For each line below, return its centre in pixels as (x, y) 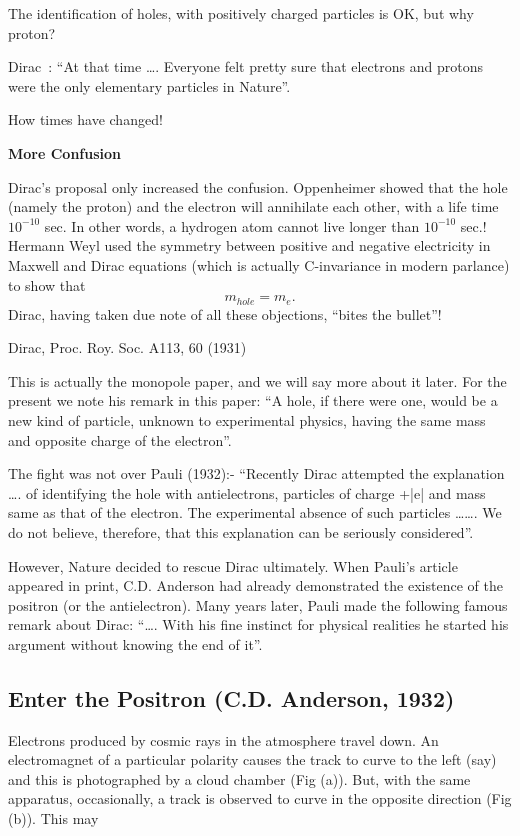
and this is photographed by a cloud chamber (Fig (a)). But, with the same (239, 778)
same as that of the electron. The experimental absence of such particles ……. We (255, 512)
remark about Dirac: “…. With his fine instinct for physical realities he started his (258, 624)
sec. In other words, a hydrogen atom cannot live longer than (232, 225)
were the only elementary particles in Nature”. (149, 85)
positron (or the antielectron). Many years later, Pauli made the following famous (258, 604)
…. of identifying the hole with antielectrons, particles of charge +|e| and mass (247, 492)
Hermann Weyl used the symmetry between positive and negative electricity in (249, 245)
